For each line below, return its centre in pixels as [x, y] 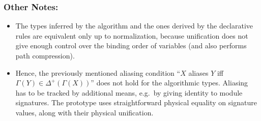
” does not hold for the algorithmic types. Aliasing [169, 83]
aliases [198, 72]
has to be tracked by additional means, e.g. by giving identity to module [129, 92]
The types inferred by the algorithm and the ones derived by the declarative [134, 26]
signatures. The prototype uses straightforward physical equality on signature [136, 102]
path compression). [45, 55]
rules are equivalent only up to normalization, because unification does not [132, 35]
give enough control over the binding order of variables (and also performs [131, 46]
